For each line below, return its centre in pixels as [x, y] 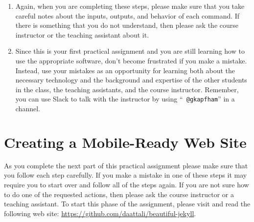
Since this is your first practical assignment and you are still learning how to [130, 51]
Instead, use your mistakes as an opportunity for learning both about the [125, 70]
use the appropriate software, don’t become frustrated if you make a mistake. [131, 60]
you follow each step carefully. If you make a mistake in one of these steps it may [126, 175]
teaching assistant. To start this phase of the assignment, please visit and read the [127, 204]
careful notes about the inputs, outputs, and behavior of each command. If [127, 15]
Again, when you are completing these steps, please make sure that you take [130, 6]
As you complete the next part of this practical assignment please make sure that [126, 165]
